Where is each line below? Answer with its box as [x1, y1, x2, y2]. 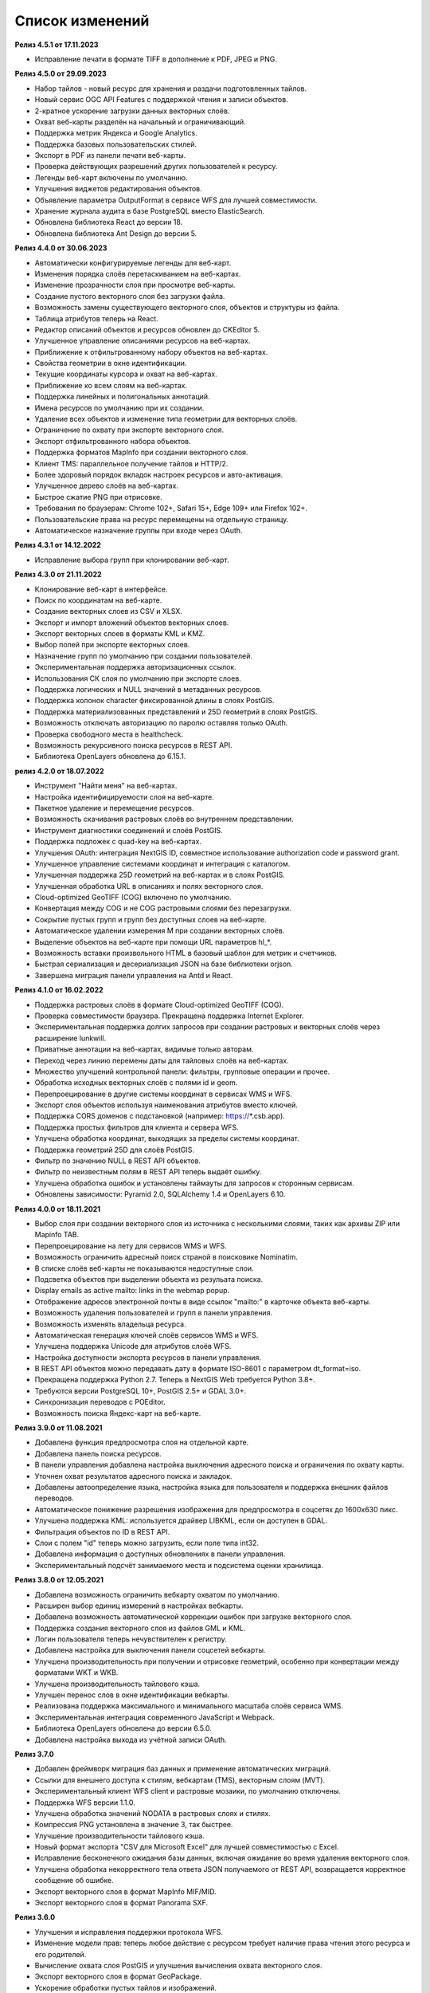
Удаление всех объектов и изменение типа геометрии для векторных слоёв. [34, 415, 298, 424]
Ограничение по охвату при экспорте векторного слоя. [34, 425, 225, 434]
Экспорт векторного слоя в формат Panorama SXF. [34, 1898, 209, 1908]
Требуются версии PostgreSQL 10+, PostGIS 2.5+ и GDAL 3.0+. [34, 1386, 247, 1395]
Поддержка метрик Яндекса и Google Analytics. [34, 128, 198, 138]
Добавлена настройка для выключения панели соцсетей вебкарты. [34, 1645, 266, 1655]
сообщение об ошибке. [34, 1876, 114, 1885]
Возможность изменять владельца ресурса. [34, 1319, 186, 1329]
